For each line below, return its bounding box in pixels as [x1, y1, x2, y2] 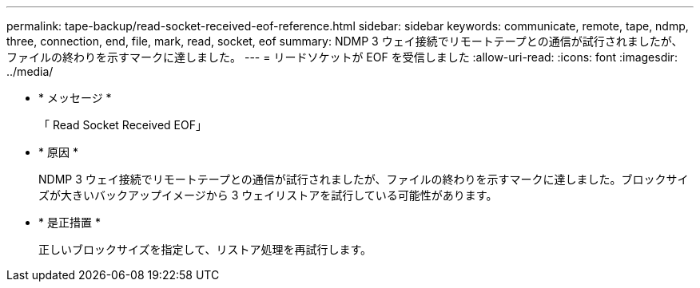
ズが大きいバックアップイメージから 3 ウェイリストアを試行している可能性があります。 [38, 188, 498, 202]
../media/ [6, 65, 54, 78]
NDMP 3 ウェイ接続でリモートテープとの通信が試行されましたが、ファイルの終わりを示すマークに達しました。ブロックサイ [38, 172, 689, 186]
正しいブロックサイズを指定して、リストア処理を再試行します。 [38, 243, 372, 256]
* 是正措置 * [38, 215, 101, 229]
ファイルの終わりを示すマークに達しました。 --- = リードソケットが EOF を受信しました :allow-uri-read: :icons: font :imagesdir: [6, 50, 678, 64]
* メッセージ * [38, 91, 112, 105]
